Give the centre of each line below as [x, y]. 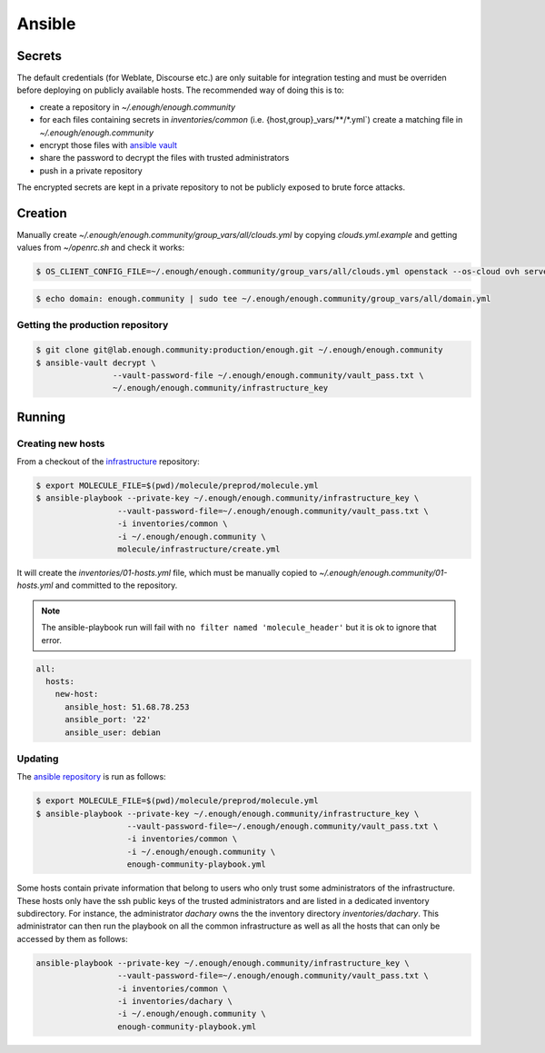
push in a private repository [91, 170]
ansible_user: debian [113, 732]
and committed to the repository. [116, 585]
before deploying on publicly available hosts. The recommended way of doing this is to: [180, 90]
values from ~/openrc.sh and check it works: [101, 248]
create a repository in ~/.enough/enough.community [138, 107]
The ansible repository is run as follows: [92, 777]
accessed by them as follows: [72, 939]
